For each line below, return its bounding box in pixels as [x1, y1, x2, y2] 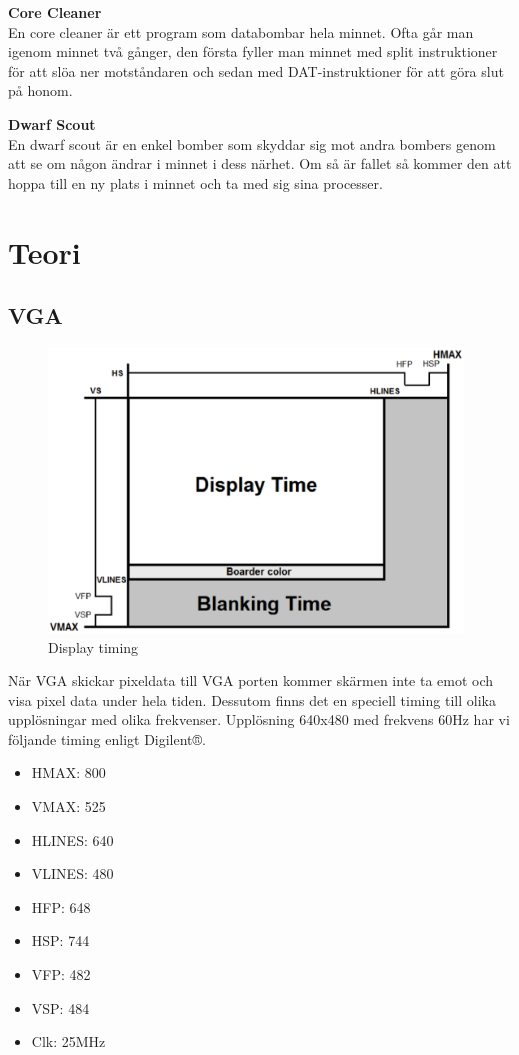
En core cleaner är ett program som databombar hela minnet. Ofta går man [8, 21, 474, 42]
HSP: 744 [31, 930, 90, 951]
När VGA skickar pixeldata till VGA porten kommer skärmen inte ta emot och [8, 670, 494, 691]
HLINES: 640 [31, 829, 114, 850]
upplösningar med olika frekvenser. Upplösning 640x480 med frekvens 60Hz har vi [8, 709, 510, 730]
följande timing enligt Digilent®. [8, 728, 207, 749]
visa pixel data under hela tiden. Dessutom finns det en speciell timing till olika [8, 689, 496, 710]
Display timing [48, 636, 139, 657]
